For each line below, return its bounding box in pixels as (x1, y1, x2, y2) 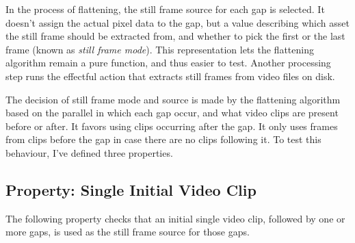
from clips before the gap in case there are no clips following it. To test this (5, 132, 321, 146)
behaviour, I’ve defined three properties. (5, 145, 173, 159)
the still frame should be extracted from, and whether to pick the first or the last (5, 29, 345, 43)
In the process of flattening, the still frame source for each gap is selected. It (5, 2, 325, 16)
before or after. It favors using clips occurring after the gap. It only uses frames (5, 118, 338, 133)
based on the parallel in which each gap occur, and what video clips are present (5, 105, 339, 120)
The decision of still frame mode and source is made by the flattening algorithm (5, 92, 341, 106)
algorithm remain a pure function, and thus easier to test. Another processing (5, 55, 331, 70)
